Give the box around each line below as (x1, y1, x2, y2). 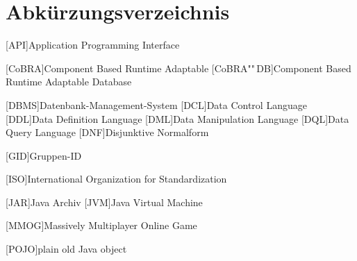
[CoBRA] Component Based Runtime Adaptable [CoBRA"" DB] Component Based (6, 60, 351, 75)
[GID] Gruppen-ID (6, 148, 82, 162)
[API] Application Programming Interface (6, 37, 180, 52)
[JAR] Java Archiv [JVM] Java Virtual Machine (6, 194, 203, 209)
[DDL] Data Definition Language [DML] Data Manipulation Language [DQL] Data (6, 111, 349, 126)
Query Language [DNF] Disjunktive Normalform (6, 125, 209, 140)
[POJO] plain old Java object (6, 242, 127, 256)
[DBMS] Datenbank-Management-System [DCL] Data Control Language (6, 97, 307, 112)
